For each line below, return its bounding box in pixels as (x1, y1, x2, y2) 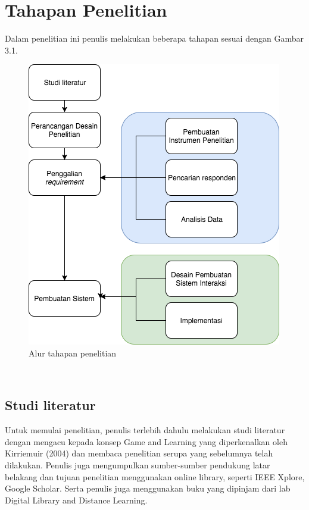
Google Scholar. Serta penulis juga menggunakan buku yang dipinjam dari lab (5, 482, 291, 495)
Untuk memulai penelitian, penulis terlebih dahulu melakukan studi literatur (5, 424, 285, 436)
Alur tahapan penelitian (29, 346, 117, 359)
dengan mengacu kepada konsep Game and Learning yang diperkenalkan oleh (5, 435, 288, 448)
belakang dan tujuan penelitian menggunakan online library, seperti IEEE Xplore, (5, 470, 305, 483)
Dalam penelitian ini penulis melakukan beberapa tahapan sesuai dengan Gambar (5, 32, 304, 45)
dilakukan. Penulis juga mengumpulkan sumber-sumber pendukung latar (5, 459, 270, 471)
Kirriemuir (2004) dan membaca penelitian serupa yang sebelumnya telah (5, 447, 273, 459)
